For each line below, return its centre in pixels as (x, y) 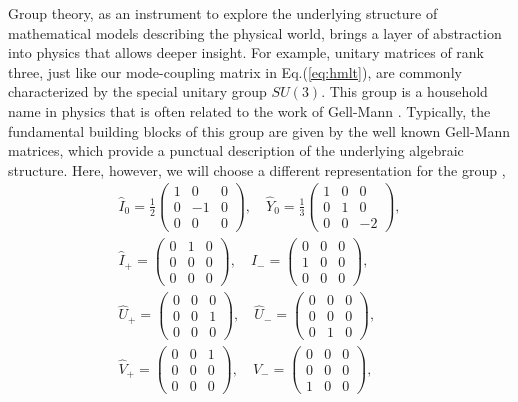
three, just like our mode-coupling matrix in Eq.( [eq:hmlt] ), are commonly (235, 71)
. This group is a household (404, 91)
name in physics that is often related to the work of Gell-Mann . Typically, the (249, 110)
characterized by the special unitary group (137, 91)
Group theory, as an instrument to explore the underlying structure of (223, 13)
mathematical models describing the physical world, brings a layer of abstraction (255, 32)
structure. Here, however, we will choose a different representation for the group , (257, 169)
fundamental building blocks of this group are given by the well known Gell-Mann (259, 130)
